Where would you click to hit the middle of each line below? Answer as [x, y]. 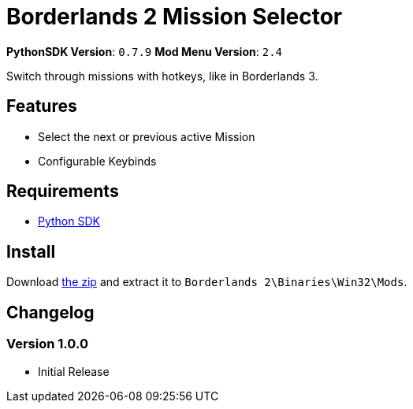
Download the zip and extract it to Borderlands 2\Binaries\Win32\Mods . [207, 282]
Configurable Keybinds [97, 161]
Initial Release [74, 371]
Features [42, 106]
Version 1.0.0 [47, 344]
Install [31, 251]
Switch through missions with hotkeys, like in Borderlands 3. [162, 76]
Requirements [63, 191]
